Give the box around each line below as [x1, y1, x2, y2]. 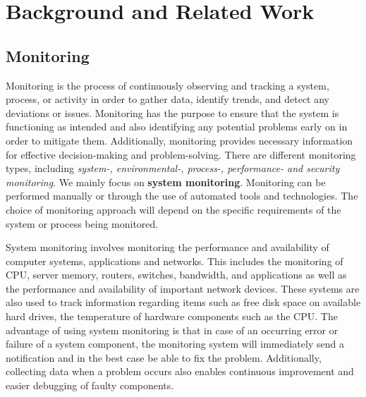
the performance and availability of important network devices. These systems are [6, 281, 360, 295]
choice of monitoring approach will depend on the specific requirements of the [6, 202, 341, 216]
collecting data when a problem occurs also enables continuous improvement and [6, 364, 354, 379]
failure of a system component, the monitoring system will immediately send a [6, 336, 344, 351]
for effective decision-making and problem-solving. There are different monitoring [6, 147, 356, 161]
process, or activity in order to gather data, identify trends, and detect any [6, 92, 329, 106]
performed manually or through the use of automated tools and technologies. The [6, 188, 358, 203]
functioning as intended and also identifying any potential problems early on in [6, 119, 348, 134]
